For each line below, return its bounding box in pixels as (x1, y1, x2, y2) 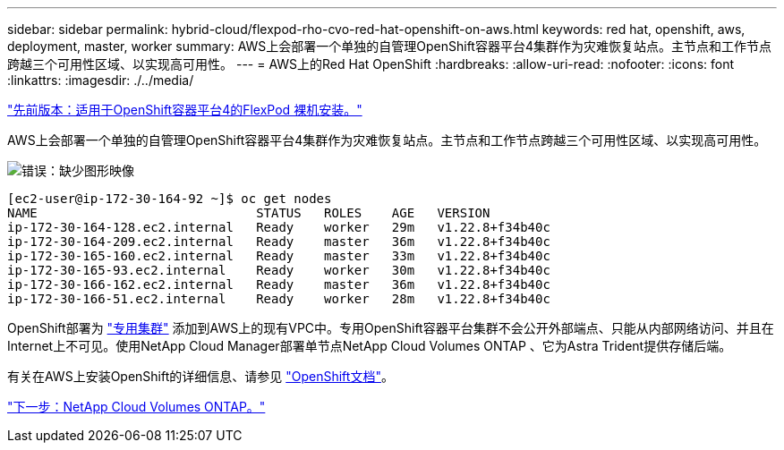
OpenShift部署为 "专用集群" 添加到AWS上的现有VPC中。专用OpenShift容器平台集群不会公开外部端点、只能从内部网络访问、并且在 (7, 320, 774, 335)
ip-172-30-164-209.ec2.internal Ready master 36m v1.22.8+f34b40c (7, 234, 550, 249)
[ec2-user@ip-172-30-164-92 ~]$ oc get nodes (7, 191, 332, 206)
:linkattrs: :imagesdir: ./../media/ (7, 72, 194, 88)
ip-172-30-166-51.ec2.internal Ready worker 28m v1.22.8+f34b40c (7, 292, 550, 306)
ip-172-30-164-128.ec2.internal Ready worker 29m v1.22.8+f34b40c (7, 220, 550, 234)
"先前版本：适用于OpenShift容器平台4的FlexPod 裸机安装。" (7, 102, 362, 117)
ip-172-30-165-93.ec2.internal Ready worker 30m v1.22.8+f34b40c (7, 263, 550, 277)
